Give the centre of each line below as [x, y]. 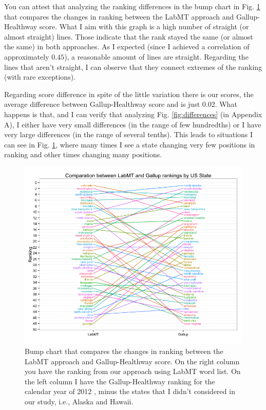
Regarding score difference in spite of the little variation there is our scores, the [129, 94]
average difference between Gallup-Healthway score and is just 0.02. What [121, 104]
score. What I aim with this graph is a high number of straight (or [144, 26]
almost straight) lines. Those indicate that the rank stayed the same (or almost [129, 36]
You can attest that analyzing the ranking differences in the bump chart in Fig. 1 [132, 6]
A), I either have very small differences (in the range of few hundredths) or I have [133, 124]
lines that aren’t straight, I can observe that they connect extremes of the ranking [133, 67]
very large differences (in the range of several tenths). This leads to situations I [129, 134]
